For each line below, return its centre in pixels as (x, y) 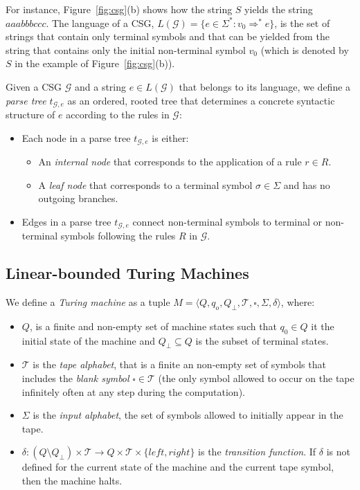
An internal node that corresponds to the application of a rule (170, 162)
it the (323, 326)
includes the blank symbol (75, 378)
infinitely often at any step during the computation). (133, 391)
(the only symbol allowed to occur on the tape (256, 378)
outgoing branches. (78, 198)
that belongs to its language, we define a (265, 86)
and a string (101, 86)
